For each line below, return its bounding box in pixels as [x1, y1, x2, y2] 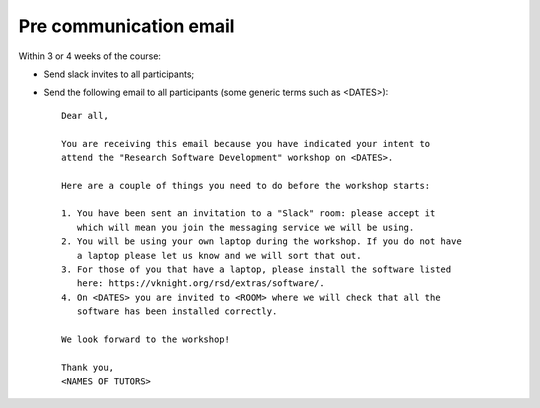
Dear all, [61, 110, 109, 121]
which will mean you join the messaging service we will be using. [76, 221, 415, 233]
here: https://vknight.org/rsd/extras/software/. [76, 278, 325, 289]
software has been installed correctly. [76, 306, 278, 317]
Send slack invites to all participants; [43, 68, 195, 80]
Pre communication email [18, 15, 235, 37]
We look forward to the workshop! [61, 333, 230, 345]
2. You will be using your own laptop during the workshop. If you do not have [61, 236, 462, 247]
